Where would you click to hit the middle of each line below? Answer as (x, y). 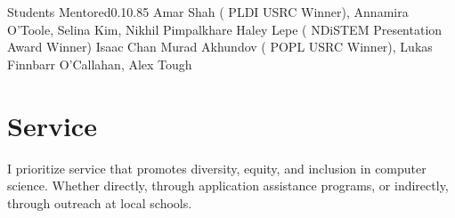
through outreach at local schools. (100, 202)
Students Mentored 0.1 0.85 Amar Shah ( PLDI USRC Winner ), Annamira (208, 12)
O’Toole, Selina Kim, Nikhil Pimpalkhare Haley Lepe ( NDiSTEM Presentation (225, 29)
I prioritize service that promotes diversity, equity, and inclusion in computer (217, 168)
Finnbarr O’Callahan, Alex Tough (100, 64)
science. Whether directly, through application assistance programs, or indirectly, (228, 186)
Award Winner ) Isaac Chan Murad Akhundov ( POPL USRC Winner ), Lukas (220, 47)
